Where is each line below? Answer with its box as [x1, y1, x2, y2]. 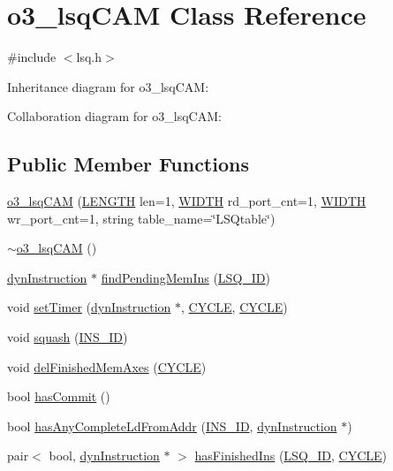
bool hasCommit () [7, 387, 110, 406]
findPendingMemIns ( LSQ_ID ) [101, 268, 270, 286]
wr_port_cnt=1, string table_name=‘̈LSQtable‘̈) [7, 209, 276, 227]
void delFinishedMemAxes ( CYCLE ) [7, 357, 207, 376]
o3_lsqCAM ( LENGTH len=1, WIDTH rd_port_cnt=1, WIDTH [7, 192, 367, 210]
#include [7, 48, 57, 66]
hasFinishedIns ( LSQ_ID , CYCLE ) [194, 446, 388, 465]
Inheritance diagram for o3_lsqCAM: [7, 77, 209, 95]
